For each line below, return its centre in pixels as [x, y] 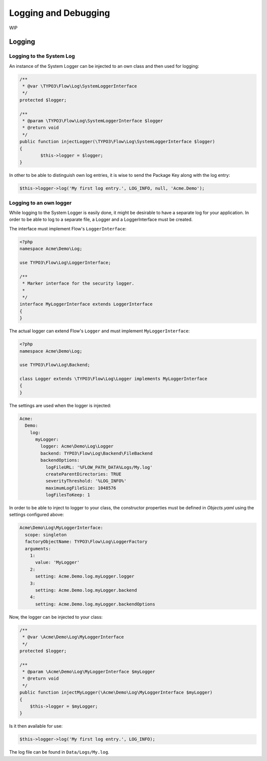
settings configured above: [37, 515]
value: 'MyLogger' [58, 563]
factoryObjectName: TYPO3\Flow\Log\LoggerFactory [86, 542]
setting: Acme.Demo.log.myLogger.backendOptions [95, 604]
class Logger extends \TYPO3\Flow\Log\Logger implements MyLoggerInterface [113, 379]
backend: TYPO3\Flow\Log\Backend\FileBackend [96, 453]
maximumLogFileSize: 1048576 [81, 488]
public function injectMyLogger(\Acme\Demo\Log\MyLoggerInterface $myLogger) [116, 693]
